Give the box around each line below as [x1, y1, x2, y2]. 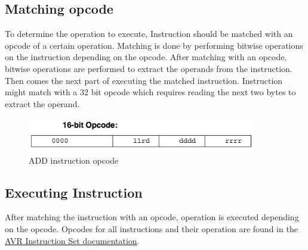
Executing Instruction [5, 183, 143, 201]
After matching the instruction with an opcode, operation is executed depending [5, 211, 299, 223]
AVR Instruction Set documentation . [5, 234, 140, 246]
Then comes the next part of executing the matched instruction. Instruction [5, 74, 283, 86]
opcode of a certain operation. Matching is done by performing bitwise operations [5, 39, 303, 51]
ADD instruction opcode [29, 154, 119, 166]
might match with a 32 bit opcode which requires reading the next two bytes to [5, 86, 296, 98]
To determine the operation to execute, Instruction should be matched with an [5, 27, 293, 40]
